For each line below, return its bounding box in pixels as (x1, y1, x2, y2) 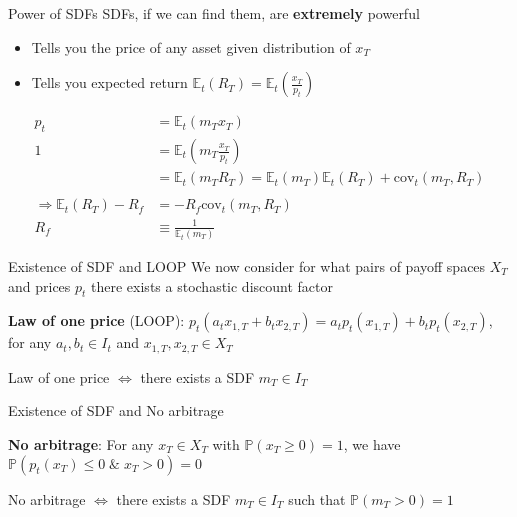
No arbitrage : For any (8, 434, 154, 455)
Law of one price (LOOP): (8, 310, 185, 331)
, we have (343, 434, 401, 455)
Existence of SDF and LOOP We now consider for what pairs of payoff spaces (8, 256, 486, 276)
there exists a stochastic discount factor (91, 275, 333, 296)
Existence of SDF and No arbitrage (8, 400, 224, 421)
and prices (8, 275, 71, 296)
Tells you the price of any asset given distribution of (31, 36, 351, 57)
